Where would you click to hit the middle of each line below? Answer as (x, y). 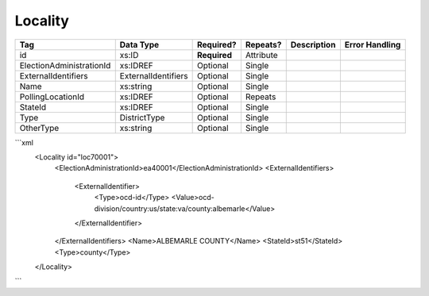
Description (313, 44)
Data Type (139, 44)
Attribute (261, 55)
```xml (24, 142)
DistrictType (142, 117)
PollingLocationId (52, 97)
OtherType (39, 128)
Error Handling (373, 44)
